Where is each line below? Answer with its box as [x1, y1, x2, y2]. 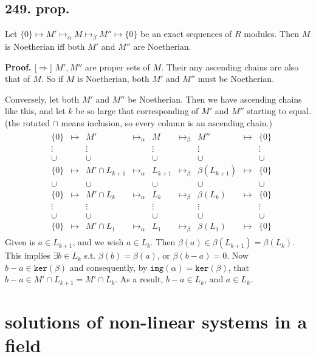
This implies [5, 249, 50, 262]
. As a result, [115, 273, 163, 285]
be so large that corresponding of [75, 104, 199, 117]
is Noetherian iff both [5, 40, 85, 52]
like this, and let [5, 104, 66, 117]
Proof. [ [5, 60, 37, 73]
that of [5, 72, 30, 85]
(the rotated [5, 116, 50, 129]
